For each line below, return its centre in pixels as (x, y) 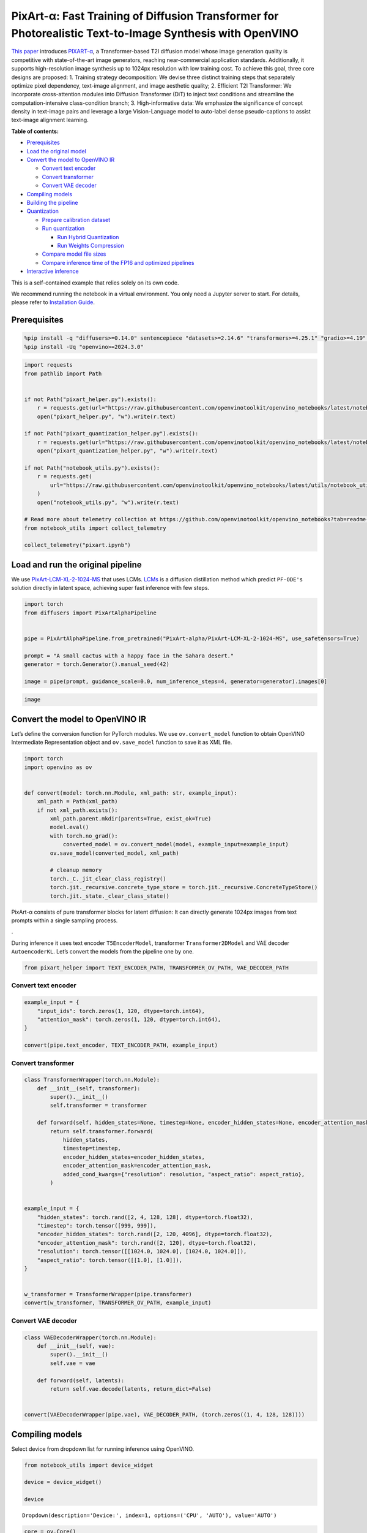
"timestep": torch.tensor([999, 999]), (97, 1225)
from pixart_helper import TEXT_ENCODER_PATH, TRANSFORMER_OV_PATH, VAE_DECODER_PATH (156, 968)
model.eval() (69, 827)
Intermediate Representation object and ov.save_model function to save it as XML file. (122, 743)
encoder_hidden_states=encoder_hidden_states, (134, 1157)
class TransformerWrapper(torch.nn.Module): (92, 1080)
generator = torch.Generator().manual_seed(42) (97, 664)
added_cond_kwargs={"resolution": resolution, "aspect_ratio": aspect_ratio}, (184, 1174)
